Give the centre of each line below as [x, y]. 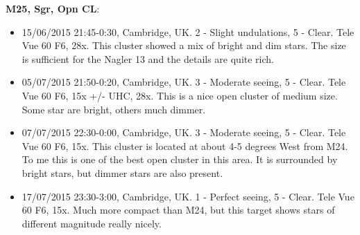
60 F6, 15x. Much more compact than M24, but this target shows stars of [178, 210]
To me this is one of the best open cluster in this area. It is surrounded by [180, 159]
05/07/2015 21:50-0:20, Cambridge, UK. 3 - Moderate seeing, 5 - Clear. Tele [184, 82]
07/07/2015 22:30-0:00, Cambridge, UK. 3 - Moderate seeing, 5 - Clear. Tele [184, 132]
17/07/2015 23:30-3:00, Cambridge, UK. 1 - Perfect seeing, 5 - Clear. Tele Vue [188, 196]
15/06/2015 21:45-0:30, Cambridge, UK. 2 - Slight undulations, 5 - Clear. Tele [188, 31]
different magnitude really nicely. [92, 223]
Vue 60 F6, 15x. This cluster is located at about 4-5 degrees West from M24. [185, 145]
